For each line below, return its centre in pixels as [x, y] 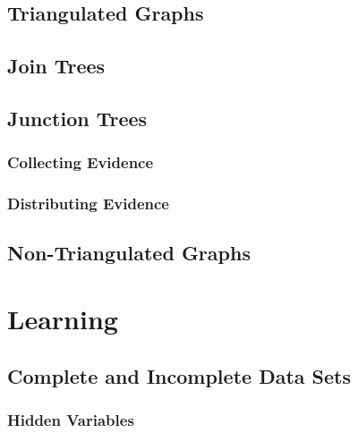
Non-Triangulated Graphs [129, 253]
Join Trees [56, 66]
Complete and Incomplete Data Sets [179, 375]
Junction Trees [77, 118]
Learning [63, 318]
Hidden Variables [71, 419]
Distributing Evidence [88, 204]
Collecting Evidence [81, 162]
